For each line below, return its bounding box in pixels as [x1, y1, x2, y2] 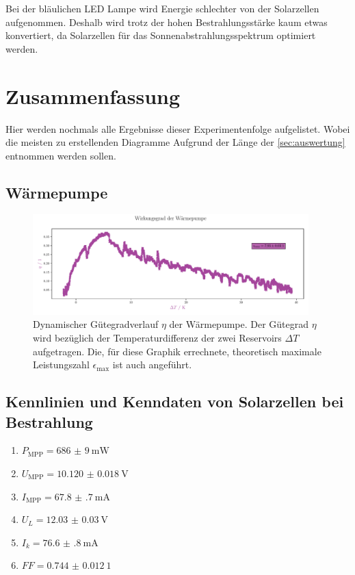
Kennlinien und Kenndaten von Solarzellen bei [5, 391, 344, 412]
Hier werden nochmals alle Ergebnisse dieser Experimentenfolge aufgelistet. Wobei [5, 121, 350, 136]
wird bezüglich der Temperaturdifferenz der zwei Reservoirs [33, 331, 282, 344]
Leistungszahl [33, 357, 90, 372]
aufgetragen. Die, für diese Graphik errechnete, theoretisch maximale [33, 344, 321, 358]
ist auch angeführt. [112, 357, 192, 372]
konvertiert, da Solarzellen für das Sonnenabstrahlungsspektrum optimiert [5, 28, 316, 42]
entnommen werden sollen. [5, 148, 116, 162]
